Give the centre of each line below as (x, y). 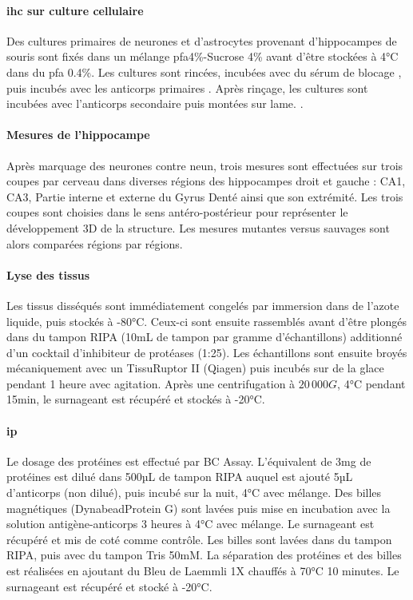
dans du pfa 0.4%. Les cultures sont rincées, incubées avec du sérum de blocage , (204, 72)
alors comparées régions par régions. (95, 243)
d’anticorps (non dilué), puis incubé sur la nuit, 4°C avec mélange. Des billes (194, 493)
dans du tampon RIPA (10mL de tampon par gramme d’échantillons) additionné (205, 337)
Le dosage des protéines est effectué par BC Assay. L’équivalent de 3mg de (189, 461)
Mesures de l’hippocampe (78, 135)
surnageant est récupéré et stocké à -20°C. (109, 586)
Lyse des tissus (48, 274)
